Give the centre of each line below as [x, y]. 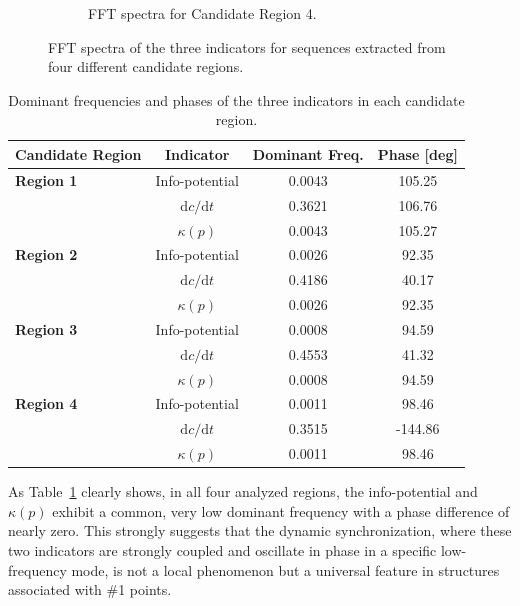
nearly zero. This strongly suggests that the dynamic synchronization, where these [260, 530]
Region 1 [46, 179]
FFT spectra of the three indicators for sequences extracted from [247, 46]
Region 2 [46, 254]
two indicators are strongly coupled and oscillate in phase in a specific [222, 549]
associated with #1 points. [90, 589]
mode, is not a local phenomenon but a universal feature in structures [285, 569]
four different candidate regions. [146, 66]
